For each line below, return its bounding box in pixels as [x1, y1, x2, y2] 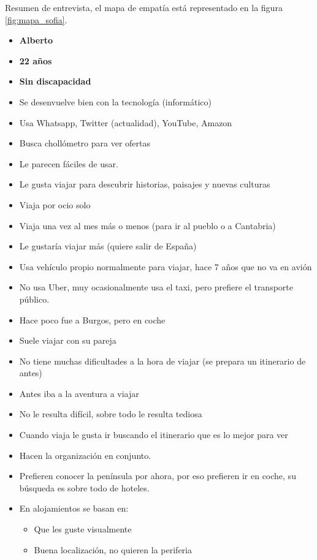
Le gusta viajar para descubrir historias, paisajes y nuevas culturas [19, 178, 270, 191]
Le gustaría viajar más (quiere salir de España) [19, 240, 197, 252]
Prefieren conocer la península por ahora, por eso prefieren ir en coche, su [19, 469, 296, 482]
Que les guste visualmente [34, 523, 132, 535]
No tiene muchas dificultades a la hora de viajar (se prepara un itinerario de [19, 354, 306, 367]
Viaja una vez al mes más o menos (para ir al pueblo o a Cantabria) [19, 219, 276, 232]
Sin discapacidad [19, 75, 91, 88]
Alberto [19, 34, 53, 47]
